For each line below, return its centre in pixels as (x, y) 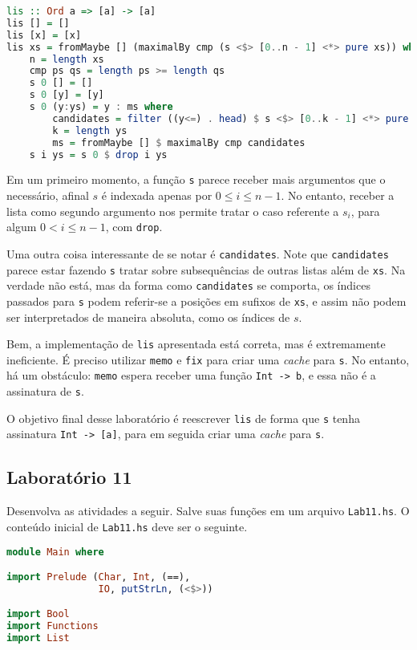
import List (38, 638)
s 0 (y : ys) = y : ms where (101, 107)
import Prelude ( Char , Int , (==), (99, 577)
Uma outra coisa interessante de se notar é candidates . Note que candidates (198, 253)
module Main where (55, 552)
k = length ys (90, 130)
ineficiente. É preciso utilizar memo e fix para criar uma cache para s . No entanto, (208, 359)
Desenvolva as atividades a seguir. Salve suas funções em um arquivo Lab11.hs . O (208, 511)
